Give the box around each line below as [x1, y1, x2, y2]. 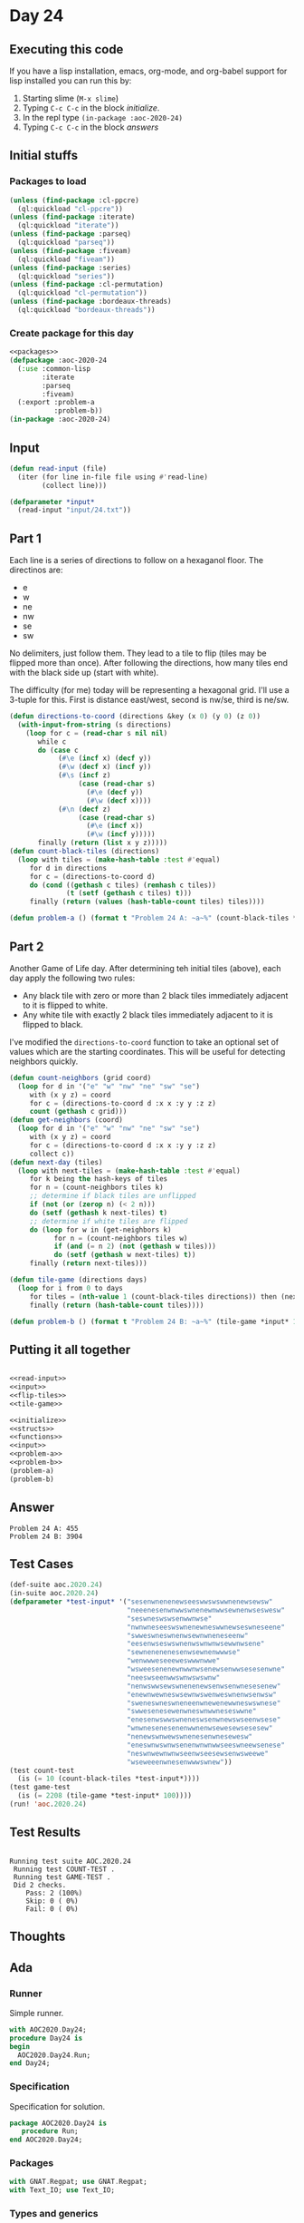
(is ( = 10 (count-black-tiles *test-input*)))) [17, 1774, 201, 1783]
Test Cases [9, 1556, 74, 1572]
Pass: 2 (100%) [25, 1888, 83, 1897]
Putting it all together [9, 1341, 131, 1357]
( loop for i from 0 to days [17, 1283, 124, 1292]
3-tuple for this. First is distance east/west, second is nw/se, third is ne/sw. [9, 695, 290, 706]
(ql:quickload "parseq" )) [17, 238, 116, 248]
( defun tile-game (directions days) [9, 1275, 147, 1284]
